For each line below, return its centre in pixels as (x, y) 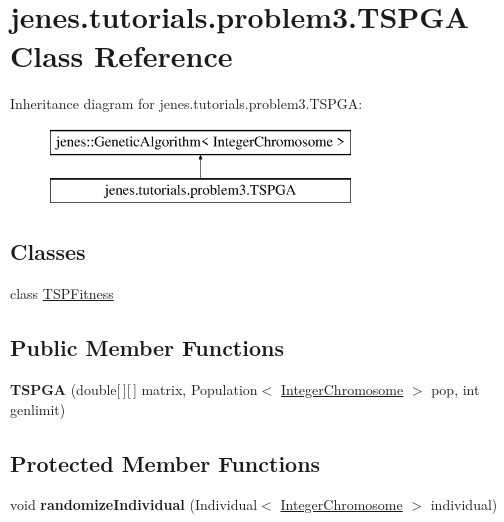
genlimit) (38, 408)
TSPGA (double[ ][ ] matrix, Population (134, 389)
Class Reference (121, 55)
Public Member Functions (147, 347)
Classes (48, 251)
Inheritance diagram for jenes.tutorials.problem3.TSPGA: (186, 103)
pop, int (455, 389)
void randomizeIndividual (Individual (134, 504)
